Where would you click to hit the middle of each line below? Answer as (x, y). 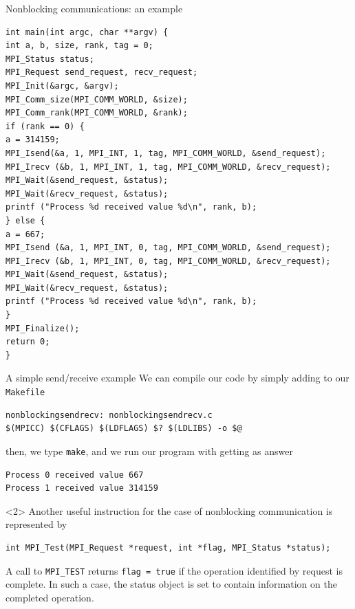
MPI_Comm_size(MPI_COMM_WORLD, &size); (97, 99)
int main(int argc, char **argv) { (87, 32)
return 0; (28, 342)
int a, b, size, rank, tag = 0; (79, 46)
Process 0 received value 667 (75, 475)
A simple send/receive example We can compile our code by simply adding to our (177, 378)
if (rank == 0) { (45, 126)
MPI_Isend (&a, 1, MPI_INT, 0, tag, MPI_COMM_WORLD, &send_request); (168, 248)
